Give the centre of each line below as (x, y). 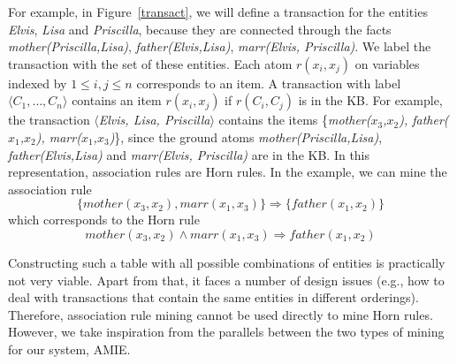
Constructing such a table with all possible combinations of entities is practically (227, 262)
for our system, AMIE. (69, 349)
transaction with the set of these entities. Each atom (150, 63)
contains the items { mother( (295, 120)
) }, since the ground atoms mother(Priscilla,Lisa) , (246, 136)
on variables (387, 63)
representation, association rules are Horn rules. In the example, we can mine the (228, 172)
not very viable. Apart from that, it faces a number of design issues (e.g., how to (226, 280)
